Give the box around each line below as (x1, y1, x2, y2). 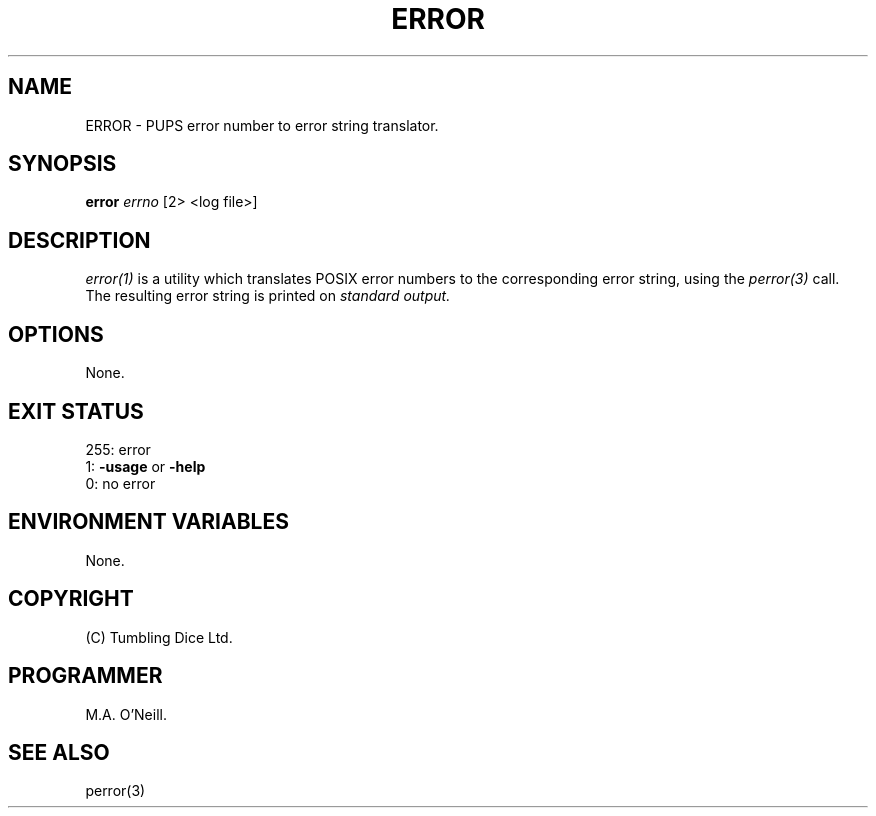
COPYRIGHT (8, 586, 134, 612)
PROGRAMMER (8, 663, 163, 689)
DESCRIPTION (8, 227, 151, 253)
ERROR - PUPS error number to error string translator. (85, 116, 439, 134)
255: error (85, 440, 151, 458)
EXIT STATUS (8, 398, 144, 424)
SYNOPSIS (8, 151, 117, 177)
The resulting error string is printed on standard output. (85, 287, 451, 305)
